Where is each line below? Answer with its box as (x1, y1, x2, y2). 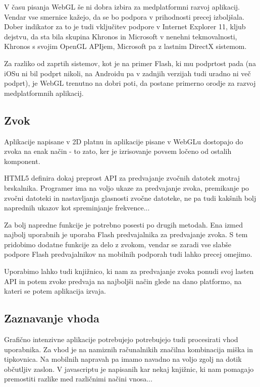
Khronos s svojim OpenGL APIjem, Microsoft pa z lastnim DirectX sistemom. (4, 41, 247, 51)
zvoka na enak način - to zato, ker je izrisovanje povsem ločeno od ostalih (4, 146, 232, 156)
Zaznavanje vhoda (4, 310, 99, 326)
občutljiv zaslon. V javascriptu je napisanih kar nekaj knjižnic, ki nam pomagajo (4, 363, 254, 374)
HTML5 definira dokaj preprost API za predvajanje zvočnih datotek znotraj (4, 173, 240, 183)
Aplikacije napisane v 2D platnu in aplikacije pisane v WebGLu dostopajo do (4, 136, 243, 146)
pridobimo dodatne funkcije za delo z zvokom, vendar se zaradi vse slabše (4, 239, 231, 249)
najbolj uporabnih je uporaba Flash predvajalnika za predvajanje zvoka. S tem (4, 229, 248, 240)
